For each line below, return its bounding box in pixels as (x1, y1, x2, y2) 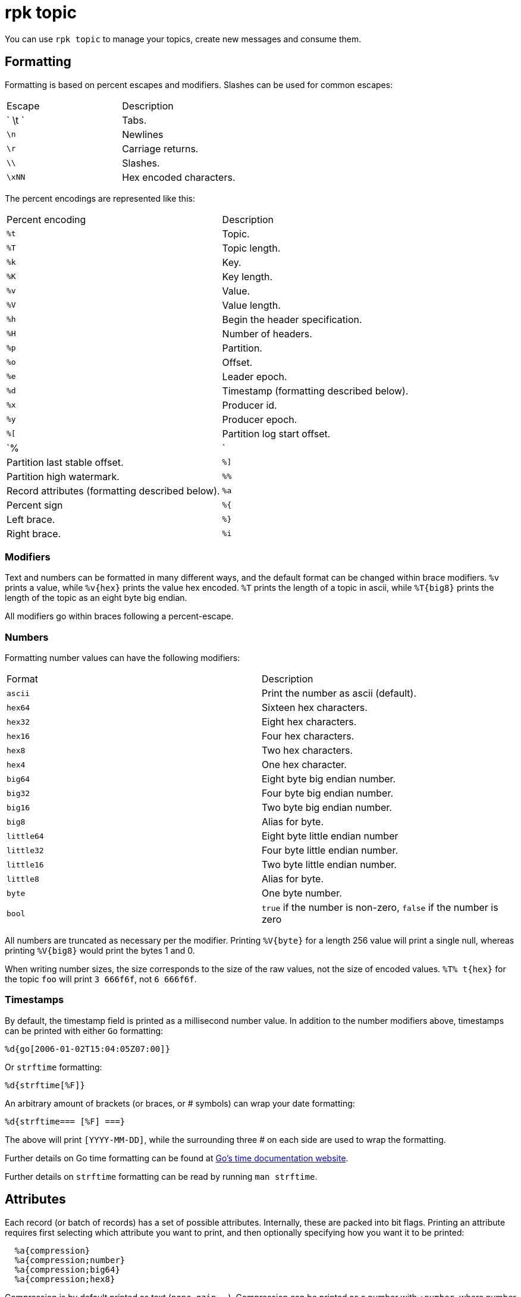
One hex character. (262, 759, 347, 771)
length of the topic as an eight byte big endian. (5, 593, 187, 603)
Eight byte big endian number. (262, 773, 396, 785)
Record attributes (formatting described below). (7, 484, 220, 497)
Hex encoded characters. (122, 171, 236, 183)
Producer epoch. (222, 413, 297, 425)
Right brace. (7, 527, 61, 540)
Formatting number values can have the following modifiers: (5, 653, 240, 663)
